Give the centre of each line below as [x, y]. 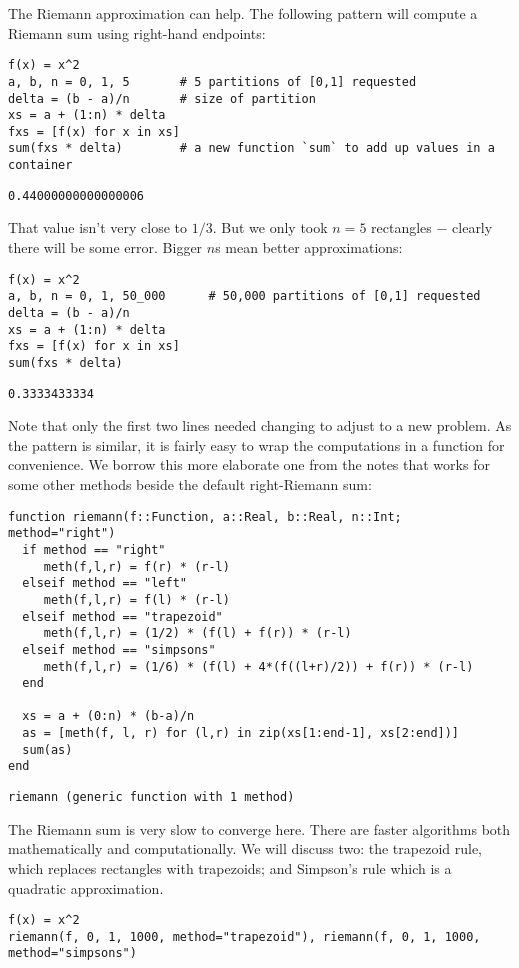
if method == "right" [94, 549]
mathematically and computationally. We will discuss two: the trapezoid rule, [245, 848]
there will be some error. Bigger [105, 247]
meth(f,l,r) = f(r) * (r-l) [136, 566]
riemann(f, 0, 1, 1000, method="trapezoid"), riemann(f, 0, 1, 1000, [244, 936]
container [40, 165]
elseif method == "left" [104, 583]
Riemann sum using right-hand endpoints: [137, 32]
